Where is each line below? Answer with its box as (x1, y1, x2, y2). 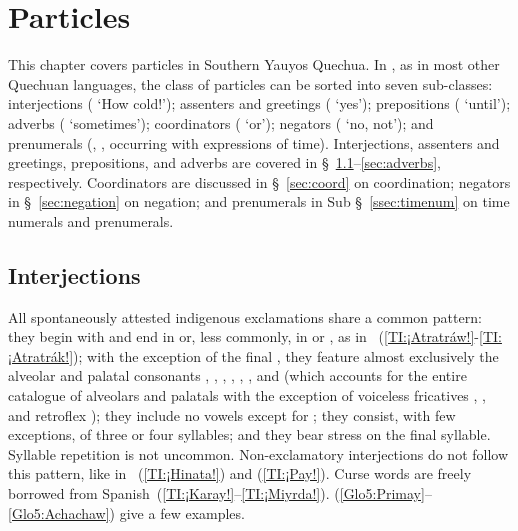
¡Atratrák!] (8, 345, 74, 366)
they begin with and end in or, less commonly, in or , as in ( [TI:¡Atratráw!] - (8, 326, 479, 347)
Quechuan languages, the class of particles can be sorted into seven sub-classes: (8, 73, 493, 94)
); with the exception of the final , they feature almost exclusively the (73, 345, 499, 366)
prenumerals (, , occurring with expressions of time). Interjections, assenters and (8, 132, 500, 153)
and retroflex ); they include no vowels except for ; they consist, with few (8, 404, 456, 425)
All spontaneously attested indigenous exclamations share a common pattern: (8, 306, 482, 327)
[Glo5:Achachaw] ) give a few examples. (8, 502, 245, 523)
